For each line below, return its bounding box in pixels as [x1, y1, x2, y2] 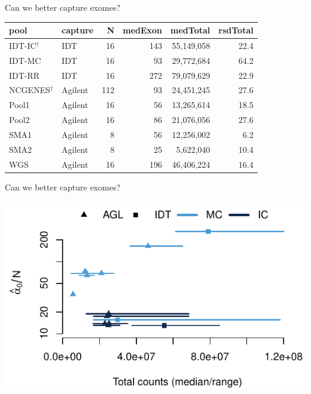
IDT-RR [9, 69, 40, 81]
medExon [123, 24, 163, 36]
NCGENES [9, 84, 50, 96]
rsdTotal [218, 24, 254, 36]
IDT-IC [9, 39, 36, 51]
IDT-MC [9, 54, 41, 66]
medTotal [170, 24, 211, 36]
